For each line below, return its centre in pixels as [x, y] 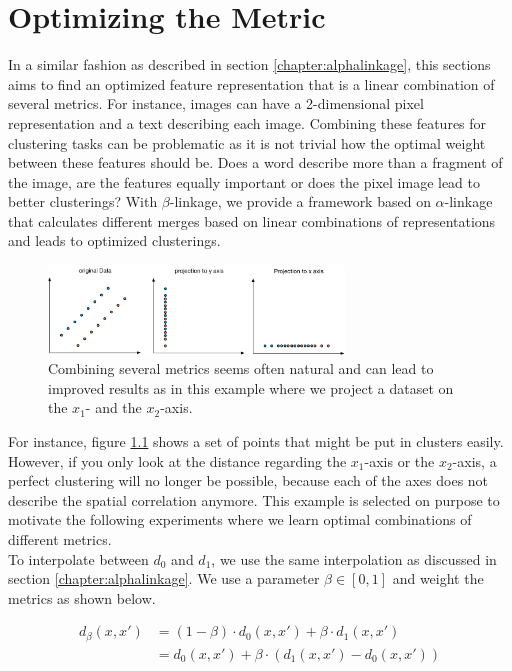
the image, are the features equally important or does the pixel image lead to [244, 181]
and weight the [438, 578]
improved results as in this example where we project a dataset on [251, 387]
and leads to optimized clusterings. [114, 240]
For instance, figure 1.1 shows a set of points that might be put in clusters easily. [256, 440]
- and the [113, 407]
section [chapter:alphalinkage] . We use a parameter [164, 578]
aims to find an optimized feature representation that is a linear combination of [251, 83]
